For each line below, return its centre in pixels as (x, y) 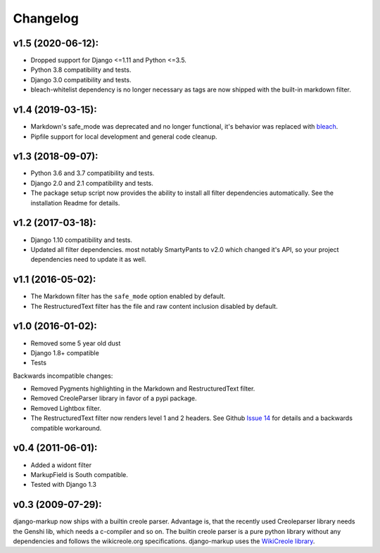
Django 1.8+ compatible (65, 352)
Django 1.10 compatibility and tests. (82, 240)
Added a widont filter (61, 465)
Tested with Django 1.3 (63, 485)
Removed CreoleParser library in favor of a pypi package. (114, 398)
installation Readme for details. (75, 203)
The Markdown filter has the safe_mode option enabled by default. (128, 296)
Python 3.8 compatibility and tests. (81, 70)
